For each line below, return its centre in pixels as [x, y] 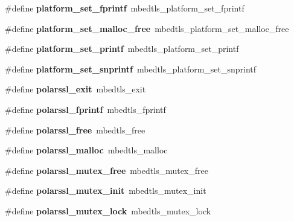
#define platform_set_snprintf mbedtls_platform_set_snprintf [131, 69]
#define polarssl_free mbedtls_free [75, 130]
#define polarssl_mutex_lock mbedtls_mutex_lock [108, 210]
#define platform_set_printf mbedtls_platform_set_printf [122, 49]
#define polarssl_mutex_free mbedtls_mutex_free [107, 170]
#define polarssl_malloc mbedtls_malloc [86, 150]
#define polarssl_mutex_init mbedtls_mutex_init [106, 191]
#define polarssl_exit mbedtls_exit [75, 89]
